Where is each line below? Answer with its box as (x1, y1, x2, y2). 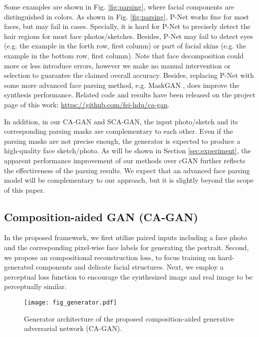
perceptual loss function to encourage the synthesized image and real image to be (4, 271, 253, 282)
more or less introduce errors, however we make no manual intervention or (4, 60, 231, 70)
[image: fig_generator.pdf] (24, 299, 117, 307)
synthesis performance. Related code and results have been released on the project (4, 89, 256, 100)
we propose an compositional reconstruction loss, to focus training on (4, 252, 216, 262)
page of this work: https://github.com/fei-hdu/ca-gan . (4, 99, 170, 109)
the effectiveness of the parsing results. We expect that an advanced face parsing (4, 165, 250, 175)
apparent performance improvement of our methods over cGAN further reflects (4, 155, 246, 165)
